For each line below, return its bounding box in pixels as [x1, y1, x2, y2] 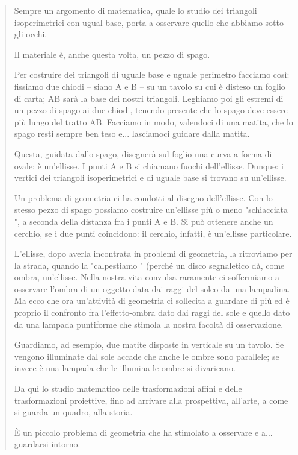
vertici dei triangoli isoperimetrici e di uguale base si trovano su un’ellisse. [14, 171, 287, 184]
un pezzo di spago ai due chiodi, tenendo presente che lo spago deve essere [14, 104, 288, 116]
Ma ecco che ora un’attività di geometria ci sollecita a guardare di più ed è [14, 294, 290, 307]
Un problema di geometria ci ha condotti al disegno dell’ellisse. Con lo [14, 191, 273, 204]
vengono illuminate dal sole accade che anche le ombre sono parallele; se [14, 350, 279, 362]
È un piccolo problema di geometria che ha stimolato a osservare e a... [14, 425, 273, 438]
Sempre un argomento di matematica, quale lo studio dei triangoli [14, 4, 257, 16]
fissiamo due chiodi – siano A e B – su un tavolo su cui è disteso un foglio [14, 80, 285, 92]
